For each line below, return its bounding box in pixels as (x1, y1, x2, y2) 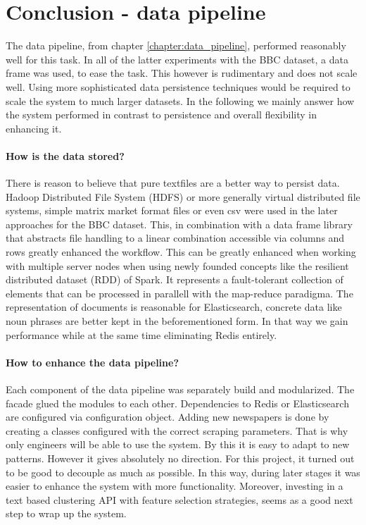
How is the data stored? (6, 148, 125, 163)
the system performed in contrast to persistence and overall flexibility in (6, 107, 317, 122)
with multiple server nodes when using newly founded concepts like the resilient (6, 258, 349, 273)
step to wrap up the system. (6, 506, 127, 521)
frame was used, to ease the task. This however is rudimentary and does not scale (6, 66, 358, 80)
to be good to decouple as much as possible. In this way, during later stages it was (6, 464, 360, 479)
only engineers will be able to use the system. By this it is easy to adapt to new (6, 437, 350, 452)
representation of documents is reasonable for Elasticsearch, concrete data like (6, 299, 342, 314)
